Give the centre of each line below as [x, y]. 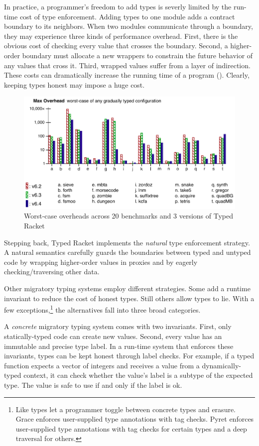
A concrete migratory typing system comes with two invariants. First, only [118, 326]
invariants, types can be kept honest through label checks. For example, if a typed [129, 356]
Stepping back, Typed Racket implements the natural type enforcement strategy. [127, 242]
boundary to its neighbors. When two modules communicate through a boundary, [129, 26]
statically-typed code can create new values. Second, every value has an [113, 336]
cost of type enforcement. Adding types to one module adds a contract [127, 16]
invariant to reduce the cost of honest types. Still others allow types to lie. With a [129, 298]
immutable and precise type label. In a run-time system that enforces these [119, 346]
